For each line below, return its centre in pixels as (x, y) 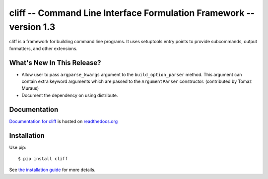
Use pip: (18, 147)
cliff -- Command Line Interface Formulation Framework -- (132, 13)
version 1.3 (32, 27)
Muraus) (30, 88)
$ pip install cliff (43, 159)
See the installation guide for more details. (52, 170)
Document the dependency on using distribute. (70, 95)
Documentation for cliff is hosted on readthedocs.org (64, 121)
